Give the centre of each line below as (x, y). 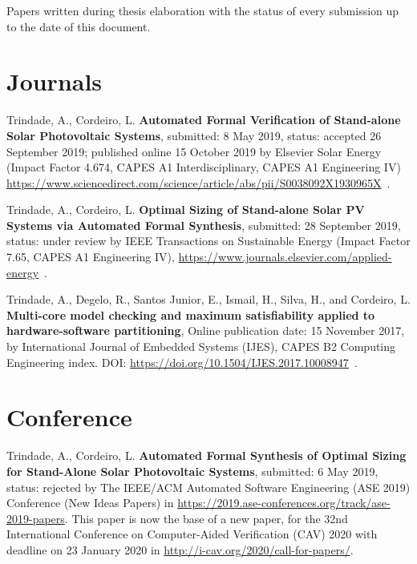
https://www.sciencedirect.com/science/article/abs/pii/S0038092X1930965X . (198, 182)
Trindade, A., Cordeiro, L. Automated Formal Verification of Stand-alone (204, 120)
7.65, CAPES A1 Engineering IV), (91, 257)
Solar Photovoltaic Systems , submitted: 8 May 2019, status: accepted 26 (194, 135)
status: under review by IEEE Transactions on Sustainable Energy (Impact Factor (208, 241)
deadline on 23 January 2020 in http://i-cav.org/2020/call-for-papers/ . (180, 549)
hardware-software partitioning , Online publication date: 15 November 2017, (206, 330)
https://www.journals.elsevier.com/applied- (285, 257)
